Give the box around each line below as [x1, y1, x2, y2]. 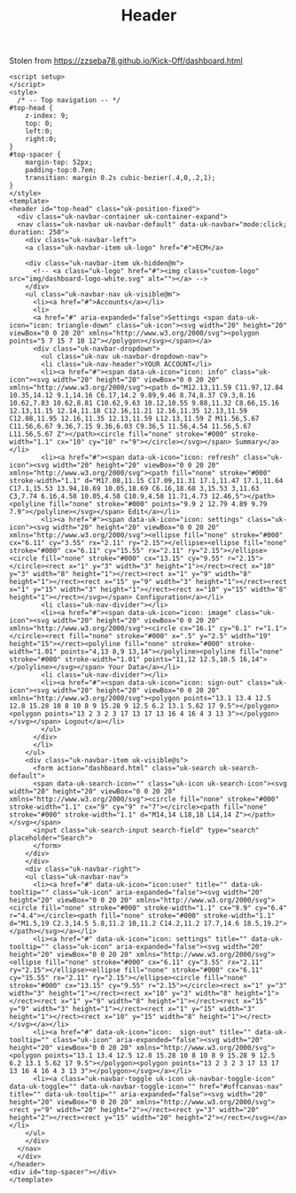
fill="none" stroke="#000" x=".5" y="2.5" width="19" [68, 632, 272, 641]
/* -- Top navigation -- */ [17, 96, 121, 105]
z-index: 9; [25, 112, 69, 121]
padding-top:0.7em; [25, 166, 97, 175]
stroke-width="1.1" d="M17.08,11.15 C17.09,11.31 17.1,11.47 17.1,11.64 [9, 477, 284, 486]
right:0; [25, 135, 58, 144]
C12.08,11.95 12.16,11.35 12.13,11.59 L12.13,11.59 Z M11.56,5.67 [9, 415, 260, 423]
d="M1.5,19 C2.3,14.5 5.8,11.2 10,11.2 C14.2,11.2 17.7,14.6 [9, 920, 240, 928]
